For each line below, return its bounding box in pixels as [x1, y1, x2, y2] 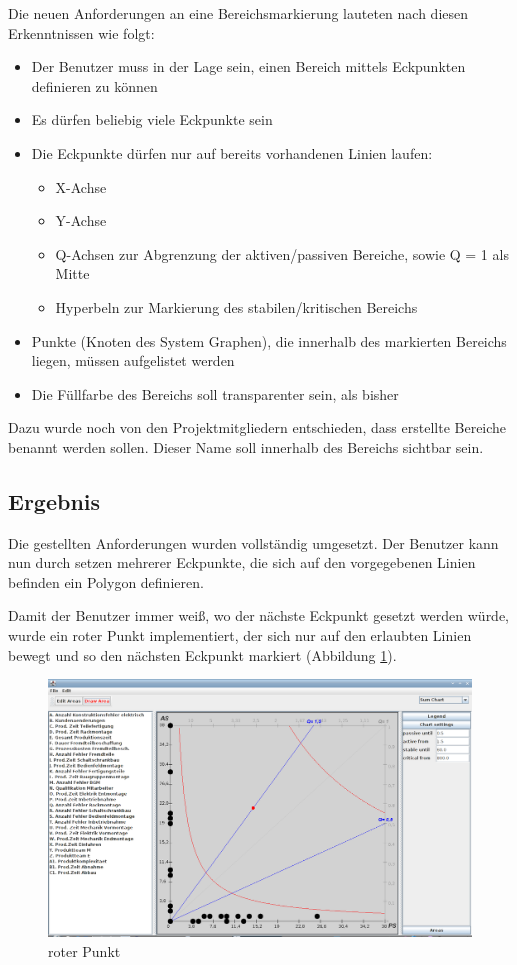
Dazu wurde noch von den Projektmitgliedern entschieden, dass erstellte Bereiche [8, 417, 507, 438]
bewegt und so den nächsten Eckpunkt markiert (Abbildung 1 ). [8, 644, 397, 665]
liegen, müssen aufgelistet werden [31, 350, 235, 371]
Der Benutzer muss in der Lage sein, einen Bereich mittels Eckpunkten [31, 56, 466, 77]
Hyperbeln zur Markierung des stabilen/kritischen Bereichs [55, 296, 418, 317]
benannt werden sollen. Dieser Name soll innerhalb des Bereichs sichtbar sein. [8, 436, 484, 457]
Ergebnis [8, 485, 101, 516]
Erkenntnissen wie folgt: [8, 22, 155, 43]
